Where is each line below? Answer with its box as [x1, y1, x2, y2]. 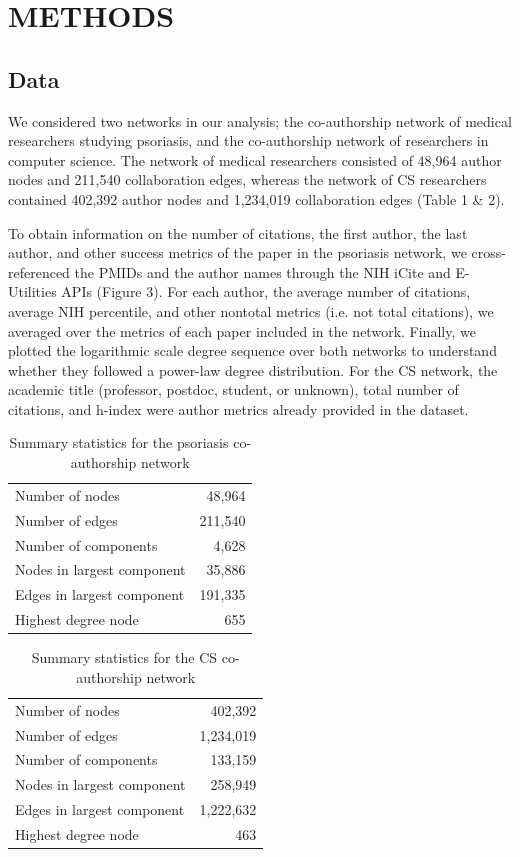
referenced [8, 261, 70, 282]
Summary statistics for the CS [31, 647, 218, 668]
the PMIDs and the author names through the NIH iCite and [74, 261, 451, 282]
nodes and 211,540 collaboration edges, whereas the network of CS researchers [8, 169, 487, 190]
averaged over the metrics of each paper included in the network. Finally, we [8, 320, 476, 341]
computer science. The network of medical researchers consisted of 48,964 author [8, 149, 502, 170]
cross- [471, 242, 506, 263]
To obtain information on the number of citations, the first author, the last [8, 222, 468, 243]
